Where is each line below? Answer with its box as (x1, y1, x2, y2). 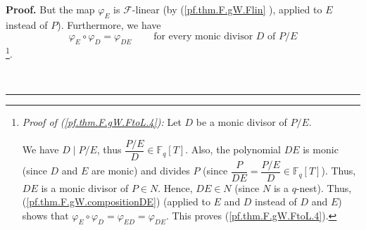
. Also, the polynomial (185, 142, 281, 157)
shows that (22, 207, 69, 222)
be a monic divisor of (196, 115, 287, 129)
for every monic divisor (153, 32, 253, 42)
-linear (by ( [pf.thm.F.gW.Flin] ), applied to (132, 2, 322, 16)
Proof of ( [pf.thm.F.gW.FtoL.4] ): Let (22, 115, 182, 129)
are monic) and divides (91, 163, 190, 178)
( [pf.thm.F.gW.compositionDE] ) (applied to (22, 194, 210, 209)
